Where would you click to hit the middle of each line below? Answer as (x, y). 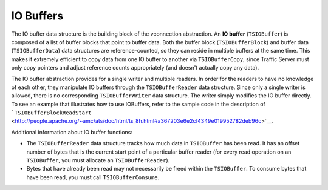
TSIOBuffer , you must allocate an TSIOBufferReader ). (98, 160)
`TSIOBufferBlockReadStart (51, 113)
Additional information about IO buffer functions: (72, 132)
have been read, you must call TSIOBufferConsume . (93, 177)
